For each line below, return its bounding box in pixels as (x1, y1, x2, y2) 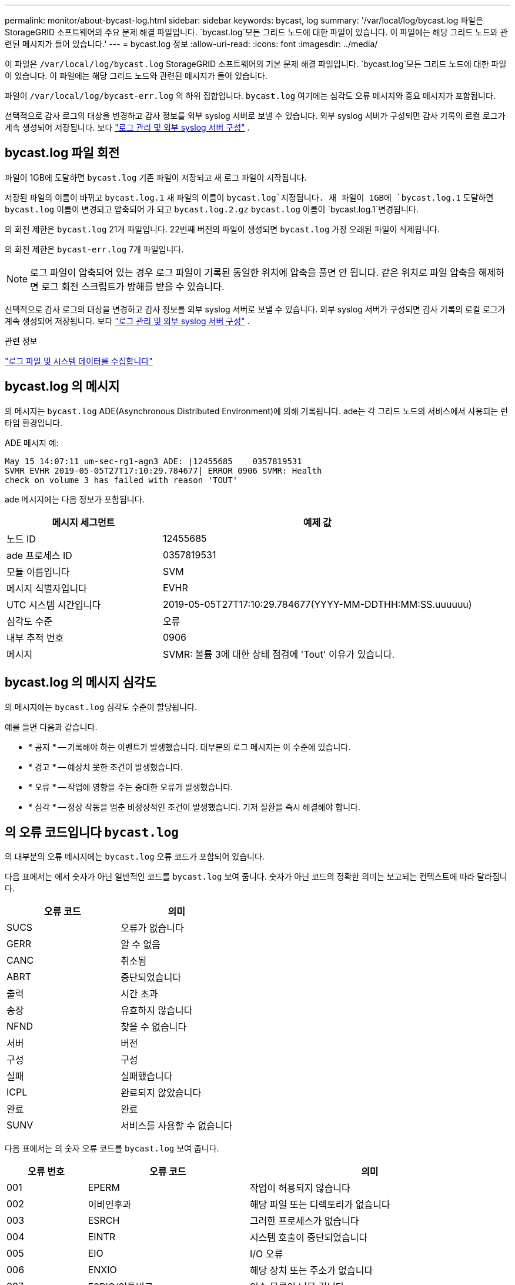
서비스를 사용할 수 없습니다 (121, 1120, 233, 1132)
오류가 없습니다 (121, 922, 184, 934)
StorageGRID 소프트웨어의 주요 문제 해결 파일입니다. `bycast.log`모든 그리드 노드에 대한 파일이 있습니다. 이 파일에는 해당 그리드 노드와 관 (5, 27, 508, 37)
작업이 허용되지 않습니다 (249, 1182, 350, 1194)
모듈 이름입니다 (6, 565, 70, 578)
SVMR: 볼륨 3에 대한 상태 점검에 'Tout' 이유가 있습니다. (162, 648, 395, 660)
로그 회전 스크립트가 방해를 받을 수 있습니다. (41, 280, 225, 292)
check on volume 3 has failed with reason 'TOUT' (5, 475, 238, 485)
